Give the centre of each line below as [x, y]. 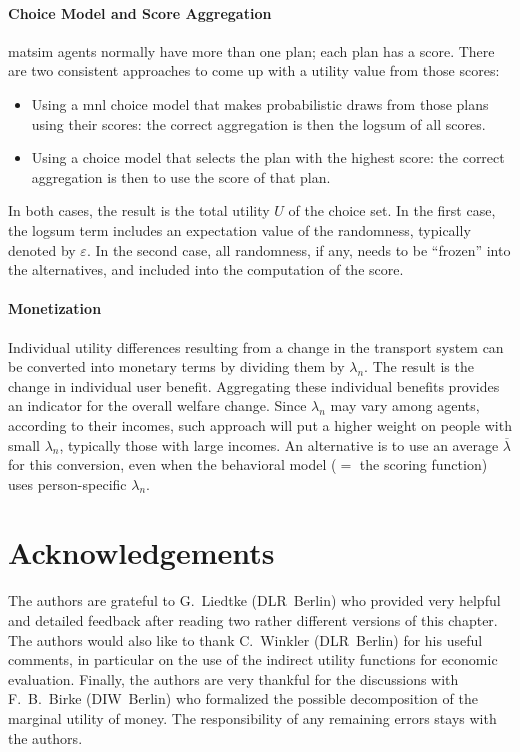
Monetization [55, 308]
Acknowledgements [141, 552]
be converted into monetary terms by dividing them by [176, 366]
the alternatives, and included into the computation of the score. [206, 269]
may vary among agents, [405, 405]
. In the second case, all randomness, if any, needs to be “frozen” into [298, 249]
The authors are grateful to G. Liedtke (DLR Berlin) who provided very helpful [254, 600]
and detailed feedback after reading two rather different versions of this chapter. [253, 620]
